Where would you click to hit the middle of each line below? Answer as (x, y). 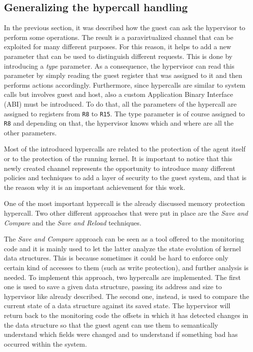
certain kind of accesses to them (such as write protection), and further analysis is (126, 267)
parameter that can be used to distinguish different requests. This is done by (118, 56)
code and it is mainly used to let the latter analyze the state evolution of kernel (123, 248)
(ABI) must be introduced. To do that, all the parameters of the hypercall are (120, 103)
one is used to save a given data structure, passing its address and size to (113, 287)
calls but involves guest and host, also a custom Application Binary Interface (118, 94)
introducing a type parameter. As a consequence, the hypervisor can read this (119, 65)
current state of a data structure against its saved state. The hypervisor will (117, 306)
